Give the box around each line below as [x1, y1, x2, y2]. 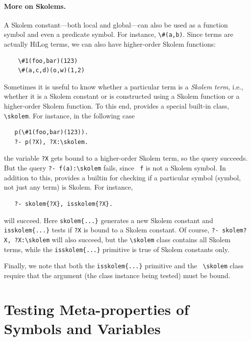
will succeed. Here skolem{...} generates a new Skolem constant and [4, 215, 213, 225]
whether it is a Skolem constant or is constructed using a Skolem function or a [4, 91, 240, 101]
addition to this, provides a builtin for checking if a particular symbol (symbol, [4, 172, 241, 182]
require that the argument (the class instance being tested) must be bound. [4, 270, 230, 280]
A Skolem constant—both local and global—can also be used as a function [4, 19, 228, 29]
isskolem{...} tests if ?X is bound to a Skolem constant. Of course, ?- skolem [4, 225, 244, 235]
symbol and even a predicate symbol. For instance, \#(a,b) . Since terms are [4, 29, 233, 39]
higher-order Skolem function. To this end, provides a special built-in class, [4, 101, 229, 111]
